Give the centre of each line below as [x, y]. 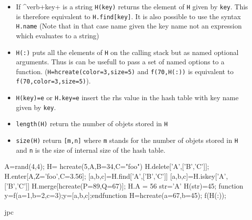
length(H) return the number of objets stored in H [92, 124]
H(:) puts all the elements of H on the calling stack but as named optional [127, 52]
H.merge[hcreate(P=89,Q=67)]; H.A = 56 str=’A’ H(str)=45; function [137, 185]
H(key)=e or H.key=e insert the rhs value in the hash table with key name [127, 97]
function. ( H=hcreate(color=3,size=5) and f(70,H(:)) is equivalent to [125, 71]
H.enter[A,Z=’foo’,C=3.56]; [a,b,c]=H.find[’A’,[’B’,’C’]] [86, 176]
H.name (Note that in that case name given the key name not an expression [129, 26]
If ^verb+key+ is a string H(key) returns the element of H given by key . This [132, 6]
